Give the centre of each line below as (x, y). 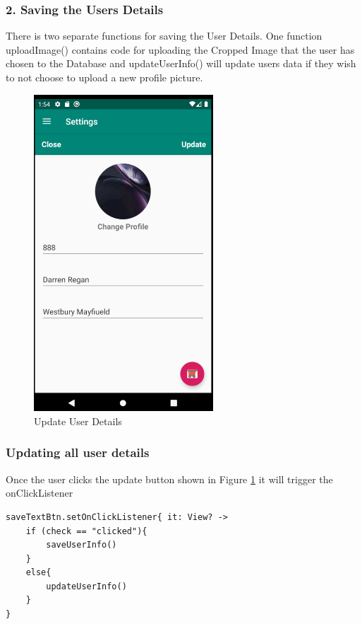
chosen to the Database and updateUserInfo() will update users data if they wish (181, 63)
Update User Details (78, 421)
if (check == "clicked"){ (86, 531)
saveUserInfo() (82, 545)
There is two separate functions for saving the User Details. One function (164, 36)
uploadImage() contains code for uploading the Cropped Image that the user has (180, 49)
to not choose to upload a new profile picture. (104, 77)
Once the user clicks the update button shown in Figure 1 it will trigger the (169, 479)
